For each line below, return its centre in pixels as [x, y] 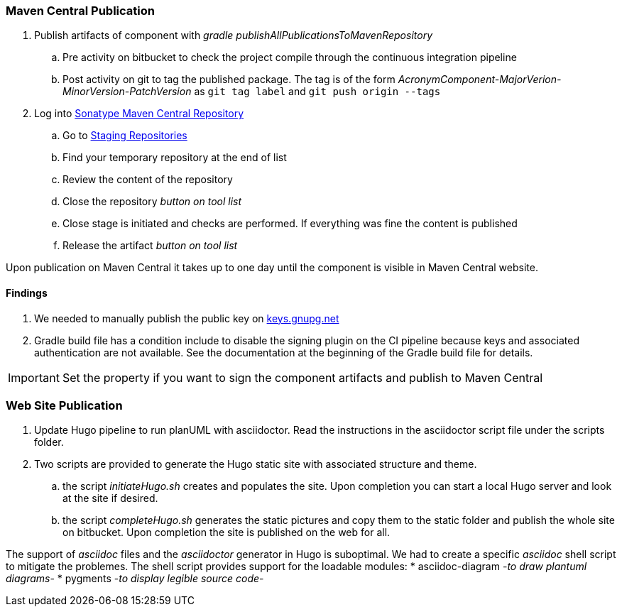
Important [34, 377]
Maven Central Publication [80, 11]
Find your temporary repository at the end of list [175, 158]
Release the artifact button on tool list [150, 246]
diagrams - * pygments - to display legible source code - [135, 579]
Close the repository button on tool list [152, 202]
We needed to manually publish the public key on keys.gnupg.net [187, 318]
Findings [27, 293]
